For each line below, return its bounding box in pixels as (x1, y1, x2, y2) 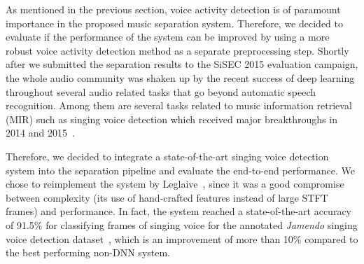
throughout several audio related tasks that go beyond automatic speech (6, 84, 316, 99)
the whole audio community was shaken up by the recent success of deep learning (6, 70, 355, 85)
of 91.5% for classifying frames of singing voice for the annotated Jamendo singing (6, 217, 358, 232)
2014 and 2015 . (6, 125, 75, 140)
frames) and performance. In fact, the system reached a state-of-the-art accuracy (6, 204, 351, 218)
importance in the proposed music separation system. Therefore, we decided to (6, 15, 343, 30)
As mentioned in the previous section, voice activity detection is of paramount (6, 2, 341, 16)
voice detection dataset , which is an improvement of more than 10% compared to (6, 231, 358, 246)
